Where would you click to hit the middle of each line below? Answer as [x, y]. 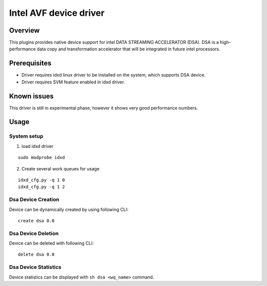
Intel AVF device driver [57, 13]
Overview [24, 30]
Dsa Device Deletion [34, 233]
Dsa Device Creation [34, 200]
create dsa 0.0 [36, 221]
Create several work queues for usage [61, 168]
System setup [26, 136]
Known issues [31, 96]
